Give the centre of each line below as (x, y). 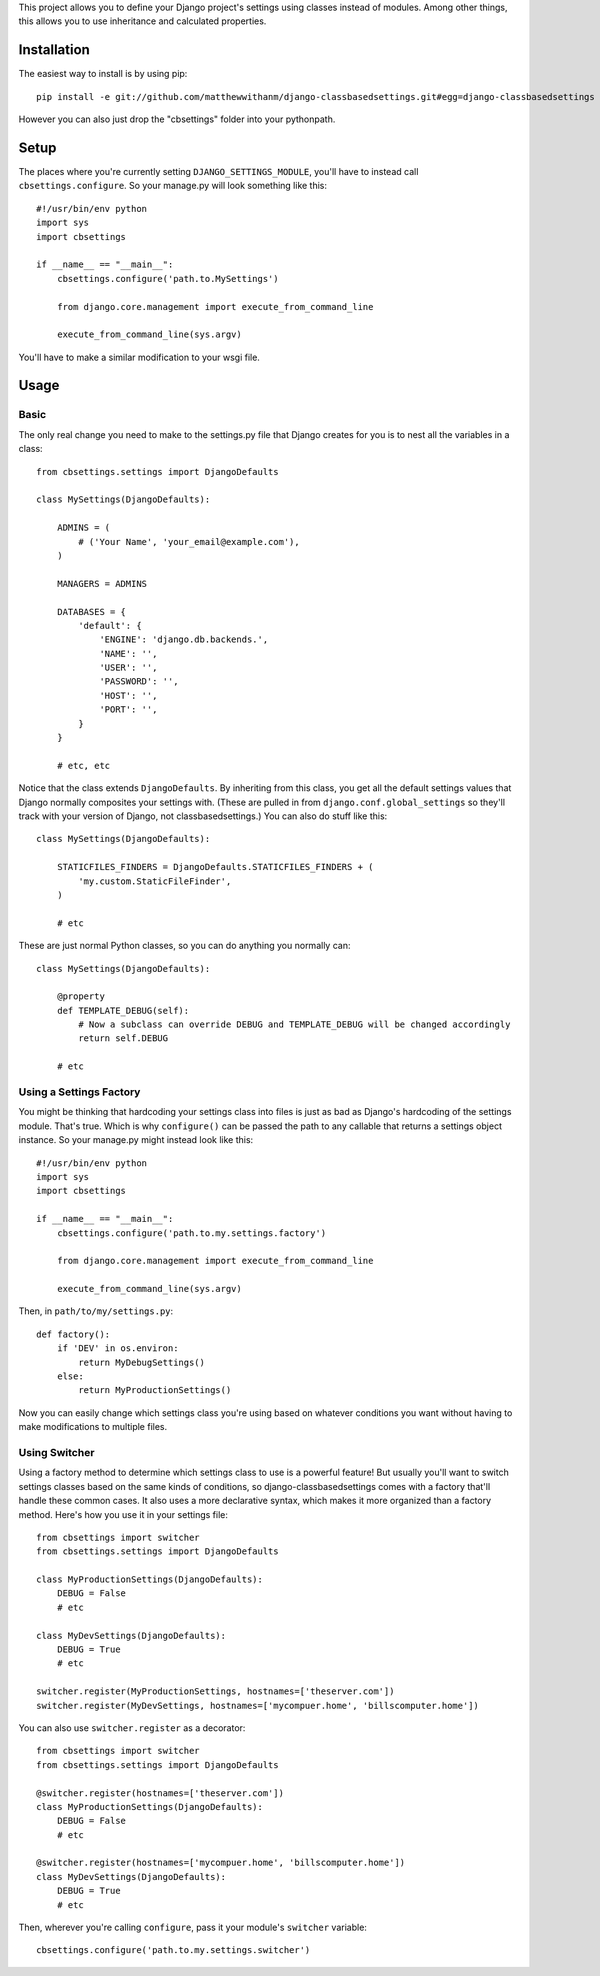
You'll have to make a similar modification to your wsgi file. (139, 357)
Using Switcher (56, 1452)
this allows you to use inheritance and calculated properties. (142, 21)
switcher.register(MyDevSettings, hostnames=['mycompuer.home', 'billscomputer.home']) (258, 1705)
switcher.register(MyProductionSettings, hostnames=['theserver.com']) (215, 1691)
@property (80, 996)
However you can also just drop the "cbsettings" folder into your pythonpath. (177, 119)
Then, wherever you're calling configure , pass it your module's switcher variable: (192, 1927)
